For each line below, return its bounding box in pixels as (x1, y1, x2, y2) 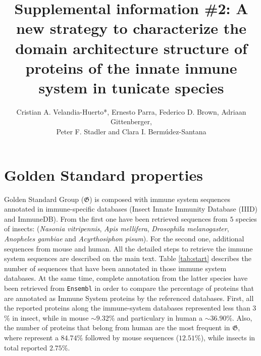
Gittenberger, (111, 116, 152, 127)
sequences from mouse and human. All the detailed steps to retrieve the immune (4, 243, 253, 253)
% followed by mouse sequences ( (77, 332, 179, 342)
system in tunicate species (38, 77, 224, 97)
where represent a (4, 332, 59, 342)
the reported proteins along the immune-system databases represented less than (4, 302, 250, 313)
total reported (4, 342, 47, 352)
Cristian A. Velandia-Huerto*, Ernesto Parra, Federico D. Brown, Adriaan (16, 106, 246, 117)
